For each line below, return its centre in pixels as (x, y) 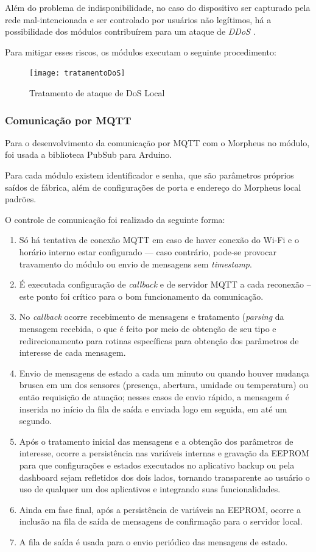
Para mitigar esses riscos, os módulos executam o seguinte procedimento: (141, 51)
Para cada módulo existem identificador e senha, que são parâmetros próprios (149, 175)
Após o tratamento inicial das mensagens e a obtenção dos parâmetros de (156, 441)
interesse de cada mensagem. (72, 352)
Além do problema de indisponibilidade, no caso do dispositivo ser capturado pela (158, 7)
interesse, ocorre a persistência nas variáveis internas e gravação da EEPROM (164, 453)
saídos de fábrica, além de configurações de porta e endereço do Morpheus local (153, 187)
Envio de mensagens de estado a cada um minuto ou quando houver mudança (164, 373)
